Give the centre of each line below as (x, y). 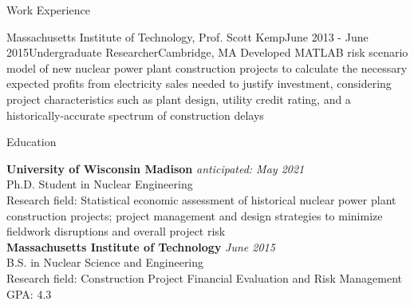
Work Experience (48, 10)
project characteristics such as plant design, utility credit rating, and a (179, 99)
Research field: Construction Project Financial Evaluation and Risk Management (205, 277)
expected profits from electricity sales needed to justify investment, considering (199, 83)
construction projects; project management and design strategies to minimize (195, 215)
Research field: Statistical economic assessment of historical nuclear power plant (201, 199)
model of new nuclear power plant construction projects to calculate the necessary (207, 67)
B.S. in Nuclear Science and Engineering (105, 262)
